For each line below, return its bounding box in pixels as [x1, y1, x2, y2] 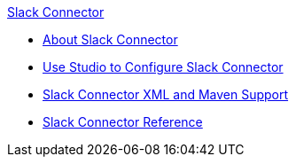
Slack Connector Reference [43, 114, 203, 129]
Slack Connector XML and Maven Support [43, 87, 289, 102]
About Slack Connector [43, 32, 178, 47]
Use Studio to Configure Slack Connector [43, 59, 284, 74]
